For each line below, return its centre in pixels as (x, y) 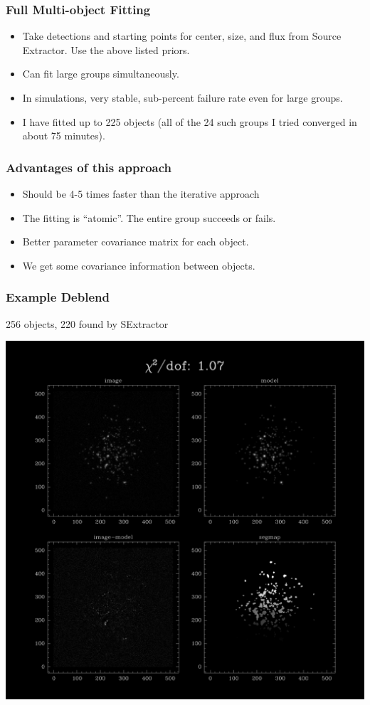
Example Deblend (58, 297)
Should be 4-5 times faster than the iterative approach (141, 194)
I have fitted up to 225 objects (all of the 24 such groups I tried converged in (190, 121)
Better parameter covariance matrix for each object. (136, 242)
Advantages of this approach (89, 167)
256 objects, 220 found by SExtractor (87, 323)
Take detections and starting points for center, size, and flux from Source (182, 36)
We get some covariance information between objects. (139, 265)
